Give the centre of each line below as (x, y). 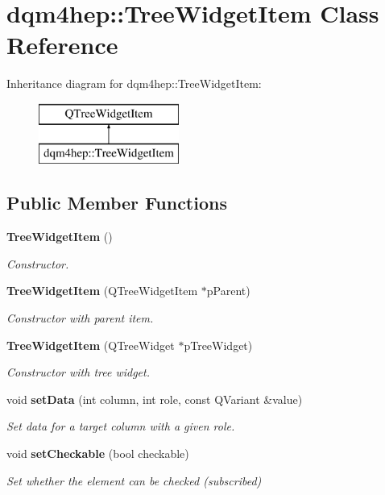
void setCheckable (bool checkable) (98, 453)
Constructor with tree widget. (79, 372)
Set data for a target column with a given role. (121, 426)
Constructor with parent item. (80, 318)
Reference (62, 45)
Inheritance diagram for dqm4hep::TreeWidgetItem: (134, 83)
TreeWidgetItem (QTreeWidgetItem (102, 291)
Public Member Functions (117, 203)
